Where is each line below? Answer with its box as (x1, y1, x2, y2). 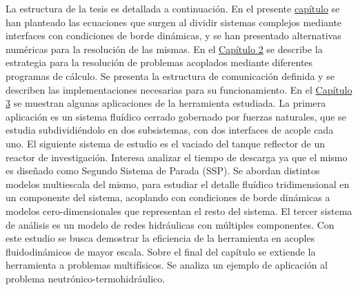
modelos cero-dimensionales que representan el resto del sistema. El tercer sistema (6, 203, 352, 218)
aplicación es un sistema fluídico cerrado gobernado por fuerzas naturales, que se (6, 109, 346, 123)
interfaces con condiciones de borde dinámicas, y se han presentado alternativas (6, 28, 341, 43)
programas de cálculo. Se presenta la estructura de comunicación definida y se (6, 68, 335, 83)
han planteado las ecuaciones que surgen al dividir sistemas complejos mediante (6, 14, 342, 29)
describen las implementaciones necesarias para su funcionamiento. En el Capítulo (6, 82, 352, 96)
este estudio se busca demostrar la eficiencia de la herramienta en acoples (6, 231, 315, 245)
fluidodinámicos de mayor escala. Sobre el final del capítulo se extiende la (6, 244, 316, 258)
